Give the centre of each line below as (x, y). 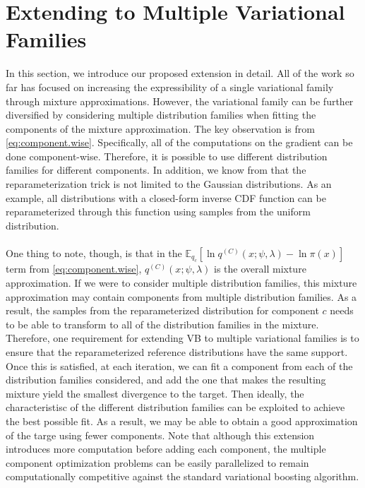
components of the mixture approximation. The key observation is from (160, 128)
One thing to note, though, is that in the (94, 253)
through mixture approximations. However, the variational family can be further (180, 101)
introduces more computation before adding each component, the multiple (166, 449)
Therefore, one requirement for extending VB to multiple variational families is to (182, 338)
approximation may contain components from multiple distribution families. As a (181, 296)
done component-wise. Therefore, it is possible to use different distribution (167, 156)
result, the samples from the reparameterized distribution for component (162, 310)
